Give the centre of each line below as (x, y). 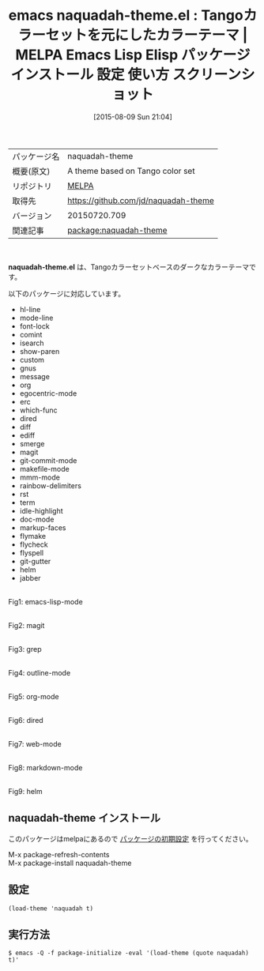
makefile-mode (44, 469)
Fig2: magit (26, 625)
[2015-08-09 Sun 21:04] (133, 117)
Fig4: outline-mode (40, 672)
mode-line (36, 318)
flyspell (32, 552)
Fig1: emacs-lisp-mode (45, 601)
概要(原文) (31, 171)
